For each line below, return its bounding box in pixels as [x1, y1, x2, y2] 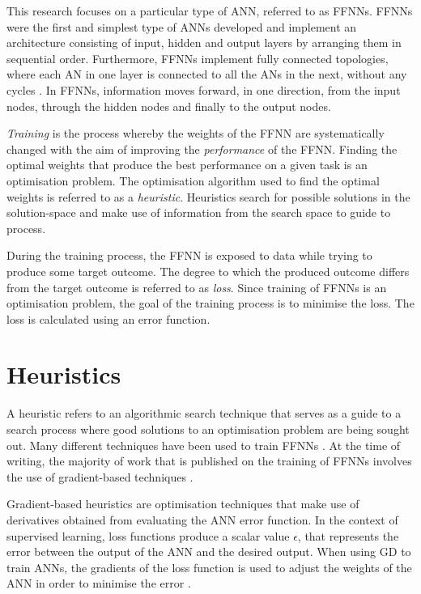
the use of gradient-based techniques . [6, 468, 193, 485]
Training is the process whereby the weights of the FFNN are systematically [6, 125, 385, 142]
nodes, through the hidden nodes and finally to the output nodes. [6, 97, 331, 114]
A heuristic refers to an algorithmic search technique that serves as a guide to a [6, 405, 402, 422]
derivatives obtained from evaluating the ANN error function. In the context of [6, 511, 398, 528]
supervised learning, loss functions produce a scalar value [6, 527, 290, 544]
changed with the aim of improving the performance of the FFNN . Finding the [6, 140, 398, 157]
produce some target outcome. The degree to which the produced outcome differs [6, 262, 410, 279]
